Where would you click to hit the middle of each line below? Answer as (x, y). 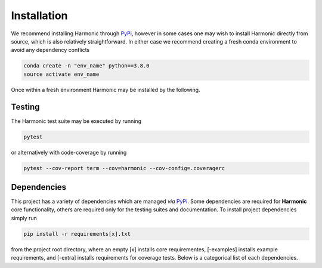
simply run (24, 218)
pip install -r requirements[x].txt (77, 234)
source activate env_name (61, 74)
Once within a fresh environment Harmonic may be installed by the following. (106, 90)
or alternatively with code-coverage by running (69, 152)
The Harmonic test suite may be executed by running (76, 121)
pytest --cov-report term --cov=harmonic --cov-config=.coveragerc (124, 168)
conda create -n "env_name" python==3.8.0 (86, 66)
